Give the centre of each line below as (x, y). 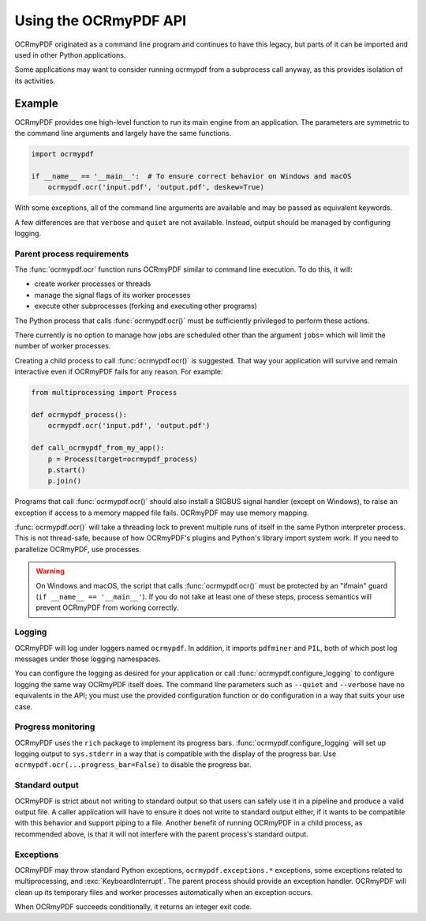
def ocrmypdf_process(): (79, 414)
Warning (50, 571)
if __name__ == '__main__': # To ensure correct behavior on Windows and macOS (191, 176)
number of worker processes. (63, 346)
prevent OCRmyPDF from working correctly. (107, 607)
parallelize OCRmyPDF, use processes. (78, 549)
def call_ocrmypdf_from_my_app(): (98, 448)
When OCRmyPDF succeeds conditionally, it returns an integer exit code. (133, 907)
